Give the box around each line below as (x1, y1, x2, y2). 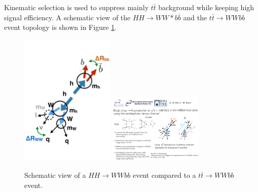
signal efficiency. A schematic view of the (4, 12, 131, 22)
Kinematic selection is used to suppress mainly (4, 2, 149, 12)
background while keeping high (158, 2, 254, 12)
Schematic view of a (24, 170, 86, 180)
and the (183, 12, 207, 22)
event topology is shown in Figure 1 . (4, 22, 117, 32)
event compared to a (133, 170, 196, 180)
